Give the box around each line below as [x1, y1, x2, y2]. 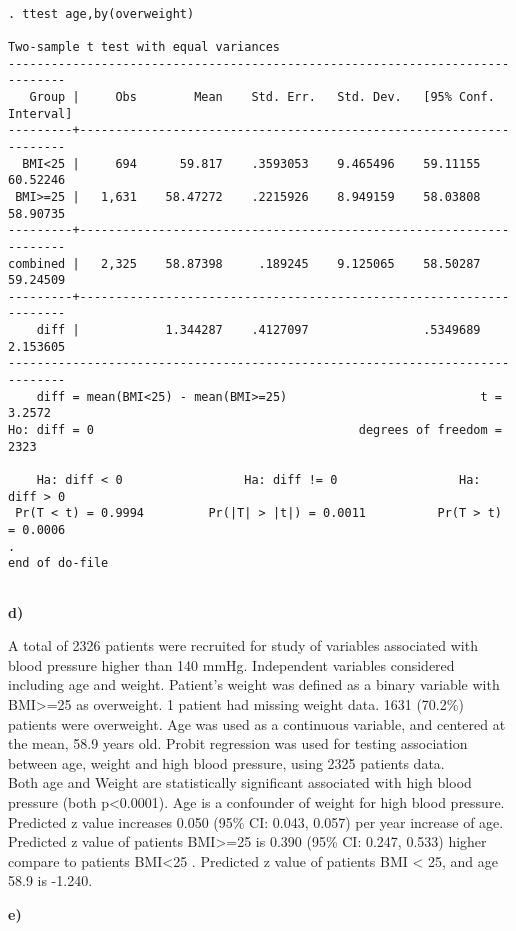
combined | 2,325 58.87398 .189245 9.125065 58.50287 [8, 256, 481, 271]
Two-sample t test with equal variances [8, 39, 281, 54]
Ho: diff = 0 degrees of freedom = [8, 423, 502, 438]
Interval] [8, 106, 73, 121]
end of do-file [8, 556, 109, 571]
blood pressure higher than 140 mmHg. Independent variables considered [8, 654, 455, 675]
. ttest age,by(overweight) [8, 6, 195, 21]
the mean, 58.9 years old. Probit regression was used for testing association [8, 733, 468, 754]
